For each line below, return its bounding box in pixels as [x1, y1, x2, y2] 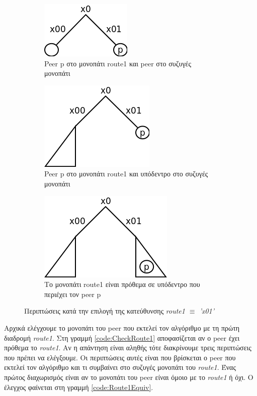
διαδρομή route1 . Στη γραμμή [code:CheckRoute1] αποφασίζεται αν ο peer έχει [4, 332, 240, 343]
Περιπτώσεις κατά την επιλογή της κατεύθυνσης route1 [24, 306, 185, 316]
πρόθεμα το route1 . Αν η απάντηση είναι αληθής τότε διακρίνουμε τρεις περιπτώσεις [4, 342, 251, 353]
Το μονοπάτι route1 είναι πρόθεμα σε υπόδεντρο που [44, 279, 200, 289]
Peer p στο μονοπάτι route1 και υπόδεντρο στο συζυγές [44, 168, 208, 179]
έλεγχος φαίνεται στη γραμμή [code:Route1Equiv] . [4, 381, 153, 392]
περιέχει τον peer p [44, 288, 101, 299]
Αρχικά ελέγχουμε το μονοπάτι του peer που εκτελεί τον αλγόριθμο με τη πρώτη [4, 322, 240, 333]
